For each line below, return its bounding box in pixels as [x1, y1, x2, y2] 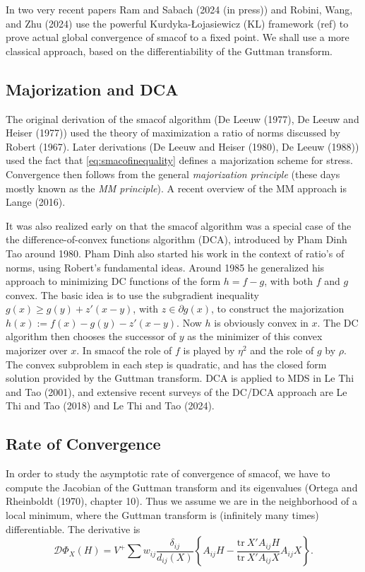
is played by [183, 343, 235, 358]
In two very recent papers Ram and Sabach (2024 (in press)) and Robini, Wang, [6, 2, 353, 16]
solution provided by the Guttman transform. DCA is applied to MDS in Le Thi [6, 370, 354, 385]
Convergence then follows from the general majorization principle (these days [6, 166, 340, 181]
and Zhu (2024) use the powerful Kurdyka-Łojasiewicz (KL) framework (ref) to [6, 16, 349, 30]
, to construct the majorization [211, 301, 345, 316]
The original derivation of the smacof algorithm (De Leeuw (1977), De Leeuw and [6, 111, 359, 126]
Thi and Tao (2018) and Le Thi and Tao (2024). [6, 398, 215, 413]
